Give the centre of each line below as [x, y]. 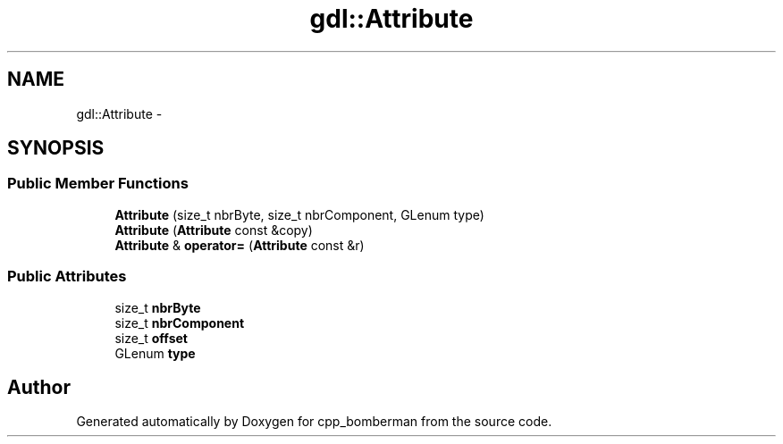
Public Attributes [67, 276]
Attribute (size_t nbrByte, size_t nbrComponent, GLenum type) [299, 214]
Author [39, 387]
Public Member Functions [98, 184]
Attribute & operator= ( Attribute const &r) [240, 245]
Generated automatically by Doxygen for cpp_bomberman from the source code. [314, 422]
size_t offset [151, 338]
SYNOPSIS [56, 148]
